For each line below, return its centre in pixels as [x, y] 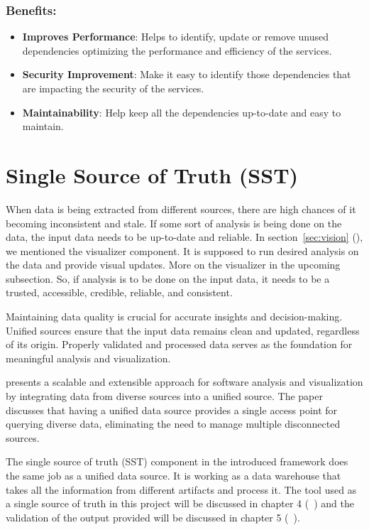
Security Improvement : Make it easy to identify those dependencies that [187, 74]
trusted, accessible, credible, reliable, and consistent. [119, 292]
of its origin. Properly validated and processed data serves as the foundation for [179, 344]
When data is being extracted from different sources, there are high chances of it [181, 209]
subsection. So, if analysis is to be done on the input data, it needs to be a [168, 278]
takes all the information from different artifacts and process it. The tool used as [181, 489]
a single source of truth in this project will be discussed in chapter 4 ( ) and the [180, 503]
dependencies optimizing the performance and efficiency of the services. [177, 50]
